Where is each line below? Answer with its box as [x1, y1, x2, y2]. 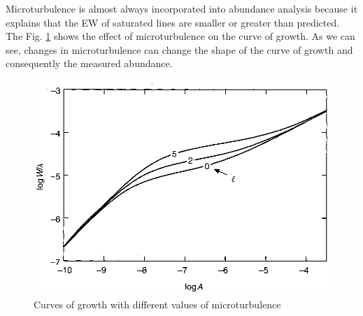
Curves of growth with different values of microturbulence [34, 296, 281, 311]
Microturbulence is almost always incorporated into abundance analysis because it [6, 1, 358, 15]
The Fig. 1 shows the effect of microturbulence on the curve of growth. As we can [6, 29, 355, 43]
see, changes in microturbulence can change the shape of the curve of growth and [6, 42, 353, 57]
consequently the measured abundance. [6, 56, 173, 71]
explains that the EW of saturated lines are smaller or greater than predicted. [6, 15, 340, 29]
